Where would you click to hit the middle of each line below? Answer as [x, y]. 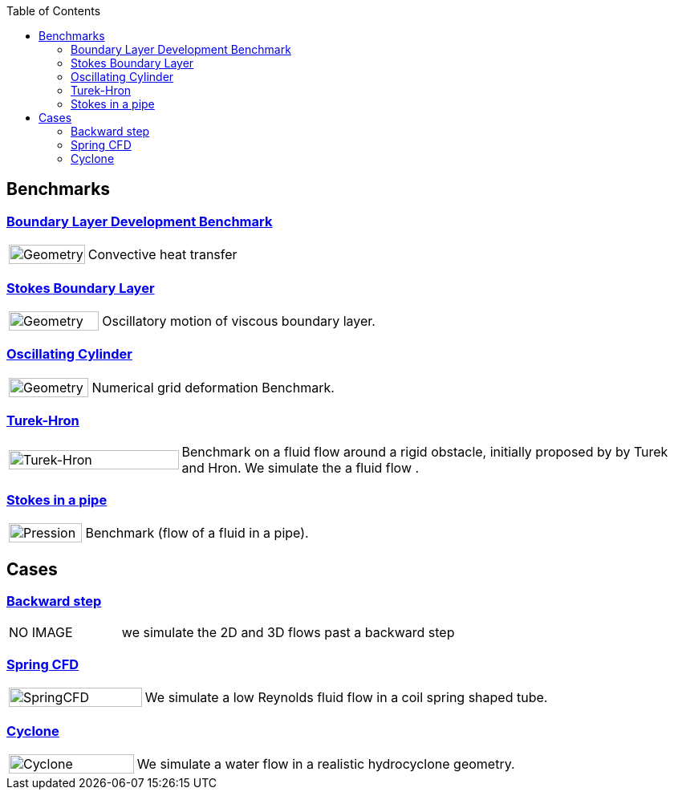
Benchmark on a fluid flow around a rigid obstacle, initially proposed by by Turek [425, 452]
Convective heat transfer [162, 255]
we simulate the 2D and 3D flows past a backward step [288, 633]
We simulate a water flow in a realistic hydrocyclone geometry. [326, 764]
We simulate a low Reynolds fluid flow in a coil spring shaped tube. [346, 698]
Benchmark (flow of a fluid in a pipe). [197, 533]
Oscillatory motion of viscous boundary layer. [239, 321]
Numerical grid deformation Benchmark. [213, 387]
